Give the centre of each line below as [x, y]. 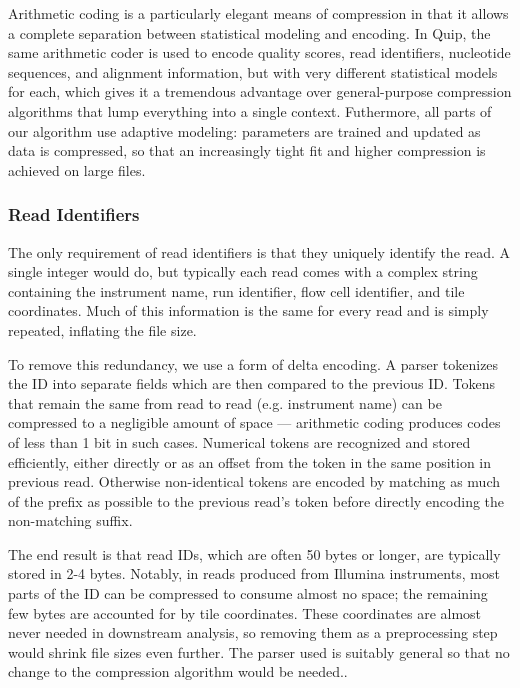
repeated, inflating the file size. [102, 329]
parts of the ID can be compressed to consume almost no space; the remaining [248, 593]
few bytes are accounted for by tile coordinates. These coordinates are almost [245, 612]
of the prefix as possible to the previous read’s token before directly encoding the [256, 500]
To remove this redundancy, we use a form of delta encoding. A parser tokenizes [253, 363]
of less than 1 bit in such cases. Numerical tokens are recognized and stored [239, 441]
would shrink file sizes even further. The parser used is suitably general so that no [259, 651]
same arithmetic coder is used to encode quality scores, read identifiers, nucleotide [259, 52]
